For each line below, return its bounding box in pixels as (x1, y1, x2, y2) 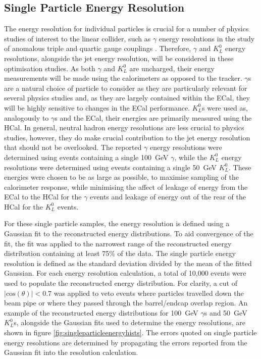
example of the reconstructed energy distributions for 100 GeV (4, 307, 198, 318)
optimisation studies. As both (4, 63, 95, 73)
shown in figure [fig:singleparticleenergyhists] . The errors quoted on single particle (4, 327, 257, 338)
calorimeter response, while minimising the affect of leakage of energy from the (4, 181, 248, 192)
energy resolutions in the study (159, 33, 255, 43)
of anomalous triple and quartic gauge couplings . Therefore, (4, 43, 191, 54)
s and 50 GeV (204, 307, 247, 318)
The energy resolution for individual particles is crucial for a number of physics (4, 23, 249, 34)
